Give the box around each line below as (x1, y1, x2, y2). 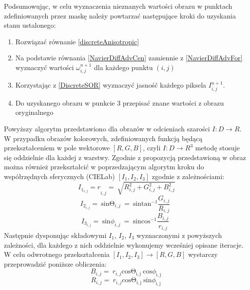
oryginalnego (15, 107, 54, 117)
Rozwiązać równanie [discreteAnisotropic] (15, 36, 139, 46)
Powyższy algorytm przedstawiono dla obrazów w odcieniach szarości (4, 124, 210, 133)
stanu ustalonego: (4, 20, 56, 30)
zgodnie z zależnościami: (152, 171, 225, 181)
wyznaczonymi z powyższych (136, 230, 222, 240)
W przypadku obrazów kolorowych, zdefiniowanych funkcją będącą (4, 133, 203, 143)
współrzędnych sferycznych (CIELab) (4, 171, 115, 181)
